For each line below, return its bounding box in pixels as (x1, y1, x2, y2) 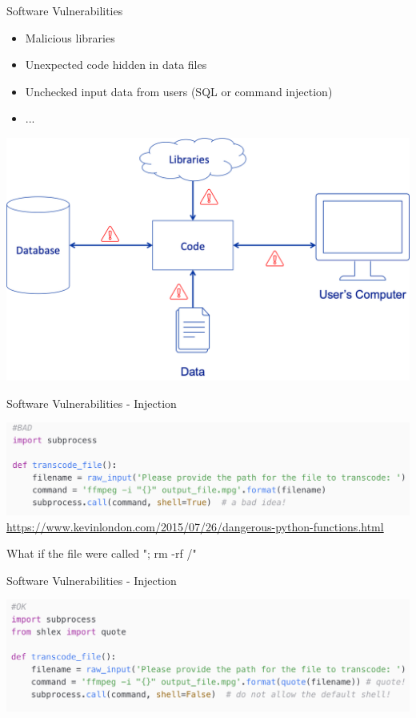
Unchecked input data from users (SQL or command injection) (25, 83, 333, 99)
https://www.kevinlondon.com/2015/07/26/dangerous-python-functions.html (6, 518, 384, 534)
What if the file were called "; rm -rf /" (6, 545, 197, 562)
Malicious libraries (25, 29, 115, 46)
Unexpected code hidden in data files (25, 56, 207, 73)
